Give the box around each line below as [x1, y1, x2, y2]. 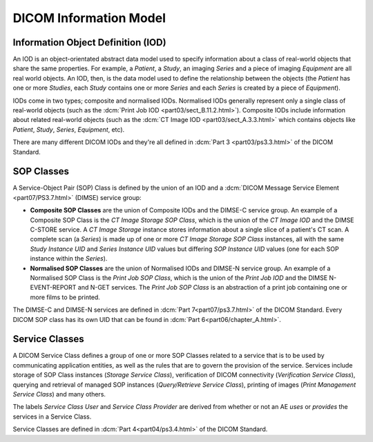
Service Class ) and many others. [12, 390, 106, 399]
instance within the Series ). [30, 254, 108, 263]
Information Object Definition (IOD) [12, 37, 166, 48]
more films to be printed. [30, 293, 100, 301]
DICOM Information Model [12, 10, 166, 26]
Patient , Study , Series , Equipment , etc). [12, 125, 125, 134]
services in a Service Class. [12, 412, 92, 421]
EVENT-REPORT [30, 283, 77, 292]
